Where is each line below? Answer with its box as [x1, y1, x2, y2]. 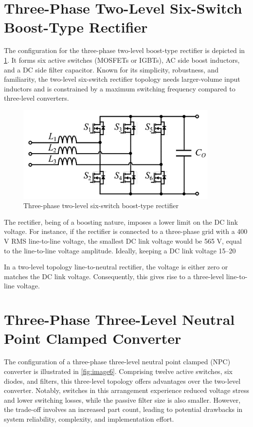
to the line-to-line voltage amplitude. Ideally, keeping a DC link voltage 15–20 [4, 245, 236, 255]
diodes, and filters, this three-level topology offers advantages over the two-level [4, 375, 241, 386]
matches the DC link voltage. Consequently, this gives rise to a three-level [4, 271, 224, 281]
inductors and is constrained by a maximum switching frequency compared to [4, 83, 235, 93]
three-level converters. [4, 93, 69, 103]
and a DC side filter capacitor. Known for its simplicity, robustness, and [4, 64, 219, 74]
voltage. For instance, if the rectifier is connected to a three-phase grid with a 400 [4, 226, 248, 236]
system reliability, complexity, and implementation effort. [4, 413, 174, 424]
